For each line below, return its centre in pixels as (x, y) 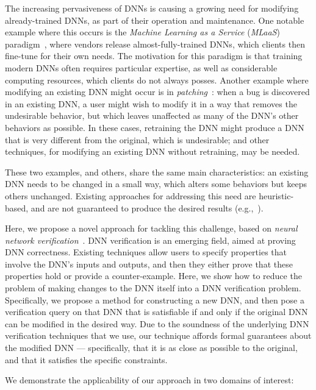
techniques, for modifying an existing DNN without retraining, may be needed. (153, 151)
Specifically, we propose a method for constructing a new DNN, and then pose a (155, 300)
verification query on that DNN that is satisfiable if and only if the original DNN (156, 312)
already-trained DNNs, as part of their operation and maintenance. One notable (155, 20)
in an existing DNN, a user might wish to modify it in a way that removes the (151, 103)
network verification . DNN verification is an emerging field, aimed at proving (150, 240)
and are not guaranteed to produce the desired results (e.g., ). (147, 207)
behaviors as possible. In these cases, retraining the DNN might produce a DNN (155, 127)
